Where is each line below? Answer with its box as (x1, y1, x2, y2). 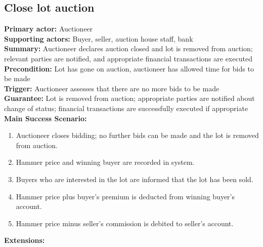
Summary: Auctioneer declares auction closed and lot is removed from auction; (4, 43, 253, 54)
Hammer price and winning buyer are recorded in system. (16, 157, 195, 167)
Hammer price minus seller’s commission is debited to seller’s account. (16, 218, 234, 228)
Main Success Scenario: (4, 113, 87, 123)
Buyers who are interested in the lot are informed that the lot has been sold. (16, 173, 253, 184)
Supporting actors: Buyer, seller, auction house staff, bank (4, 33, 193, 44)
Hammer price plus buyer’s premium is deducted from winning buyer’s (16, 191, 235, 201)
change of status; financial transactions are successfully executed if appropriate (4, 102, 248, 113)
